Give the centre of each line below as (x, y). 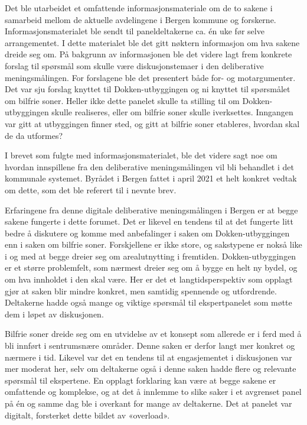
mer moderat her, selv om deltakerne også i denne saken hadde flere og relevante (151, 369)
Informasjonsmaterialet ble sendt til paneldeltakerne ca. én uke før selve (135, 31)
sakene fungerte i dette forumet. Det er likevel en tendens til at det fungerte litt (149, 221)
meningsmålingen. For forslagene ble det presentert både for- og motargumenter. (150, 77)
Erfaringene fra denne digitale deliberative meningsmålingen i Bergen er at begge (151, 210)
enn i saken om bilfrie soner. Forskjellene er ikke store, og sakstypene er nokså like (153, 244)
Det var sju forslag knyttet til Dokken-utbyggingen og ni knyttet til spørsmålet (148, 89)
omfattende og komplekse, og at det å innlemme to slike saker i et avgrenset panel (153, 392)
